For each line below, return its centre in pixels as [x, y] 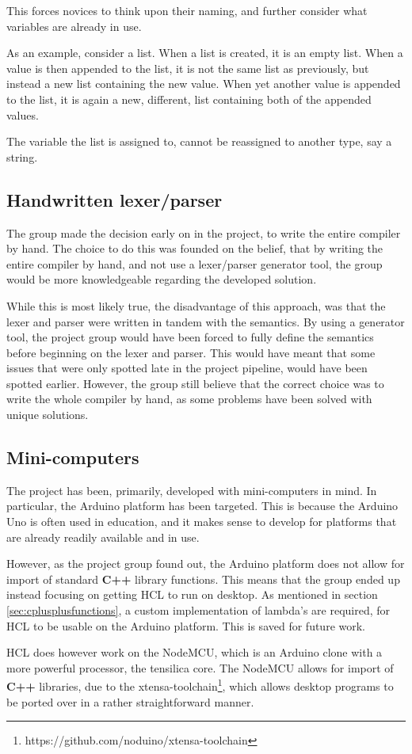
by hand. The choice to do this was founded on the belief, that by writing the [195, 248]
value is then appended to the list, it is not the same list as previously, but [188, 68]
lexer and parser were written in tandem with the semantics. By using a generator [206, 321]
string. [22, 156]
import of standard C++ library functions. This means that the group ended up [203, 579]
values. [23, 114]
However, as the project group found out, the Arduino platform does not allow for [206, 564]
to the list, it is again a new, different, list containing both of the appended [189, 99]
